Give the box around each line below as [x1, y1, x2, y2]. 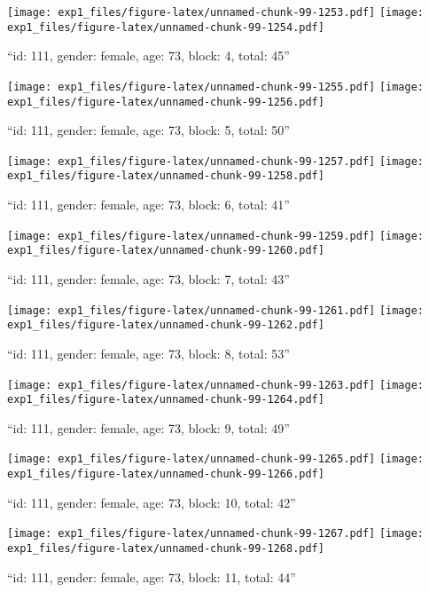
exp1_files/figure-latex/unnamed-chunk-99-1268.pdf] [7, 542, 324, 555]
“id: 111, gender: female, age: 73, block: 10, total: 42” [7, 493, 296, 511]
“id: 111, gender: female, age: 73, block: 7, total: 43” [7, 270, 290, 288]
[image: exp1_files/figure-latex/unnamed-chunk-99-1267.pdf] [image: [7, 527, 425, 541]
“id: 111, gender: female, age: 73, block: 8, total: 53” [7, 343, 290, 362]
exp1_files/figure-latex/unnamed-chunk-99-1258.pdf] [7, 170, 324, 183]
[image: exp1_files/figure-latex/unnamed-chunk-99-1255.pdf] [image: [7, 80, 425, 93]
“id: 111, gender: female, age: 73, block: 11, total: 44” [7, 567, 296, 586]
